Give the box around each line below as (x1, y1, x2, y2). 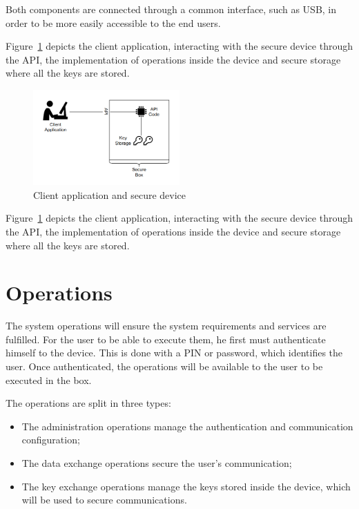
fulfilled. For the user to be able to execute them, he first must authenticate (6, 332, 326, 346)
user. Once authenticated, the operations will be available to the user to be (6, 359, 323, 374)
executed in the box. (6, 372, 92, 387)
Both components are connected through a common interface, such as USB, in (6, 2, 337, 16)
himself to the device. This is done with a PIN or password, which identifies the (6, 345, 343, 360)
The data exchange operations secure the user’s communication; (21, 456, 292, 470)
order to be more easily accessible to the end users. (6, 15, 221, 30)
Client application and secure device (33, 187, 186, 202)
